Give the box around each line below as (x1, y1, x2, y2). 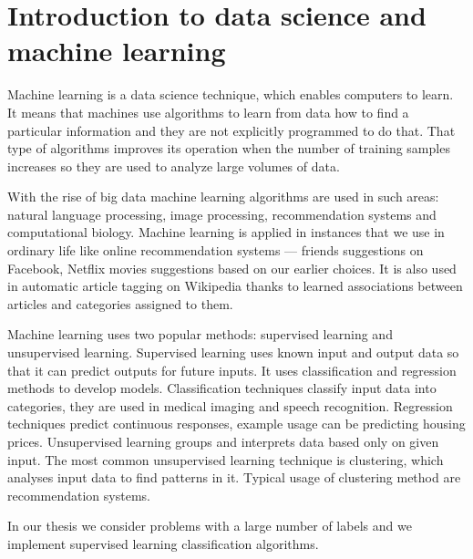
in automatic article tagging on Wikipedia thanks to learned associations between (7, 276, 463, 295)
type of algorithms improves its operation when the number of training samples (7, 139, 450, 158)
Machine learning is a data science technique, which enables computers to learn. (7, 85, 454, 104)
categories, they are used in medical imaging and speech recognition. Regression (7, 396, 453, 415)
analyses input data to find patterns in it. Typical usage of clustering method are (7, 468, 461, 487)
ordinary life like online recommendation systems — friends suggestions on (7, 241, 424, 260)
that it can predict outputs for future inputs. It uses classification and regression (7, 360, 457, 379)
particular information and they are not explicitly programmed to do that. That (7, 120, 456, 140)
